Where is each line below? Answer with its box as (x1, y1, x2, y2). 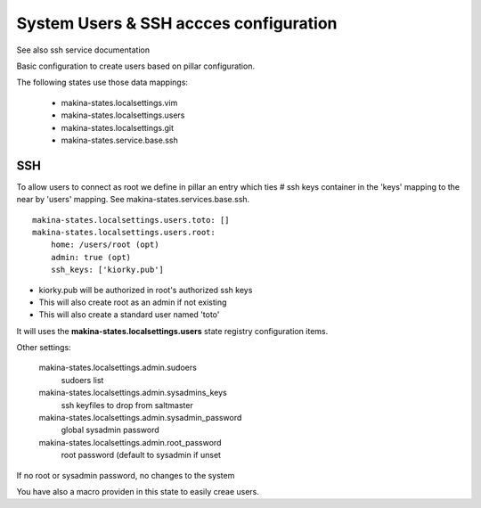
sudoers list (61, 374, 104, 385)
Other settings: (16, 342, 71, 353)
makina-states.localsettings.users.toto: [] (32, 215, 231, 225)
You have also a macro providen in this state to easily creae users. (16, 487, 260, 496)
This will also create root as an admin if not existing (38, 297, 227, 307)
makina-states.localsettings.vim (61, 97, 178, 108)
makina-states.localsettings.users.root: (32, 227, 216, 237)
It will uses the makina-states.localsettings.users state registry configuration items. (16, 325, 329, 336)
